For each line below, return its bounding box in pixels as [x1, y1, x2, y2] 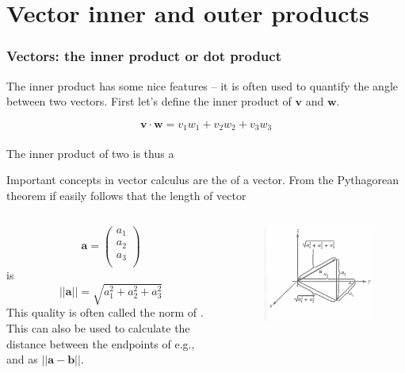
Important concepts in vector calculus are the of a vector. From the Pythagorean [6, 171, 399, 188]
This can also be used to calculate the [6, 319, 190, 336]
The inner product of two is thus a [6, 144, 174, 161]
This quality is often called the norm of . [6, 304, 204, 321]
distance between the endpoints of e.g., [6, 335, 195, 352]
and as [6, 351, 38, 367]
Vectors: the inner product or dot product [6, 46, 281, 66]
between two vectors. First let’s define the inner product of [6, 93, 292, 110]
